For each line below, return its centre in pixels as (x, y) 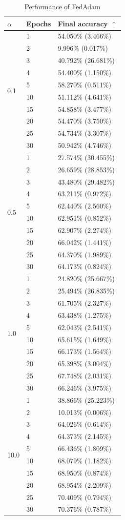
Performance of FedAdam (62, 6)
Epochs (39, 23)
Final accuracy (83, 23)
